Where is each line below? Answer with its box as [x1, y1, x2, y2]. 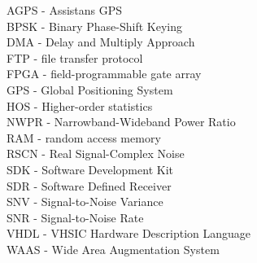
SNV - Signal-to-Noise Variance [7, 193, 163, 210]
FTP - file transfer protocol [7, 49, 143, 66]
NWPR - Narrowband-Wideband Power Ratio [7, 113, 236, 130]
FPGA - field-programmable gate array [7, 65, 202, 82]
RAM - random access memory [7, 129, 161, 146]
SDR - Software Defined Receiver [7, 177, 172, 194]
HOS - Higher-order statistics [7, 97, 153, 114]
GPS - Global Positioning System [7, 81, 173, 98]
